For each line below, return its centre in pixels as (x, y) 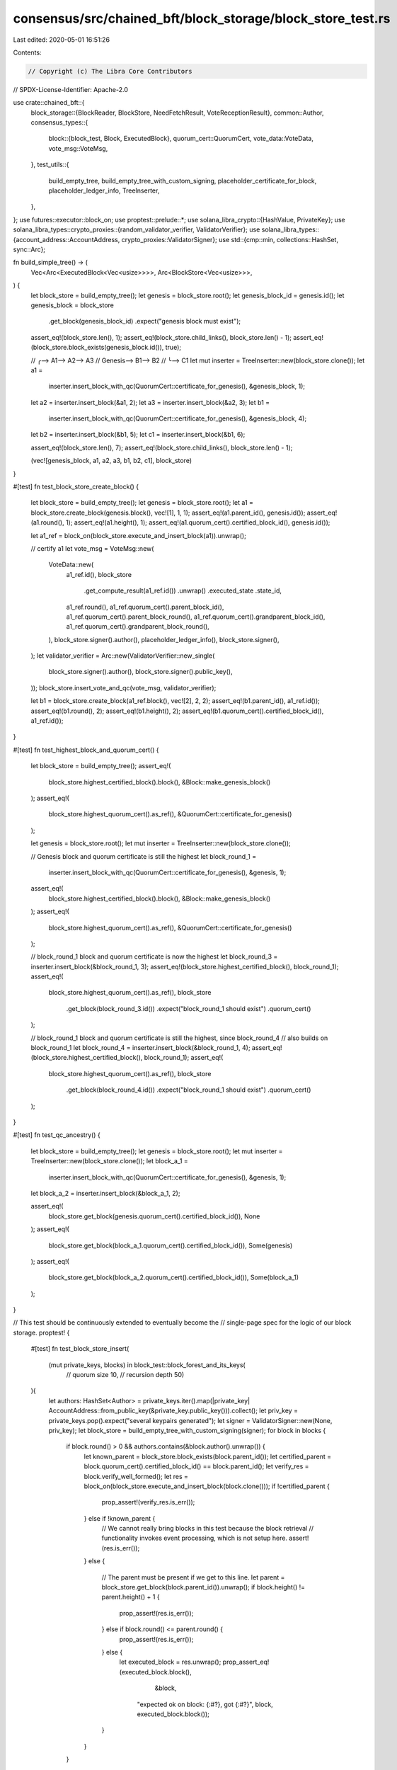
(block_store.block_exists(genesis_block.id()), (97, 348)
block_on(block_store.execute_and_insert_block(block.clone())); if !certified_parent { (207, 1486)
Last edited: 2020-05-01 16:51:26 (61, 40)
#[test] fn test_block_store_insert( (80, 1349)
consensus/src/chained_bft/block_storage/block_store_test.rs (202, 18)
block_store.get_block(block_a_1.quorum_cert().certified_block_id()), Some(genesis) (171, 1245)
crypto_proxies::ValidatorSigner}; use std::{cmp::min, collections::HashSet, (230, 239)
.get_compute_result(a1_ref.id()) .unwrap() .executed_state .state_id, (183, 590)
